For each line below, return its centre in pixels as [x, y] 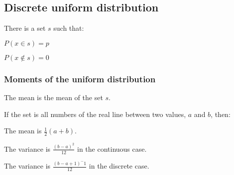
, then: [221, 114]
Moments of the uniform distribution [80, 79]
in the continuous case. [112, 148]
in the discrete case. [119, 166]
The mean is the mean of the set [54, 97]
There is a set [25, 28]
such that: [69, 28]
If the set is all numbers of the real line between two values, [95, 114]
